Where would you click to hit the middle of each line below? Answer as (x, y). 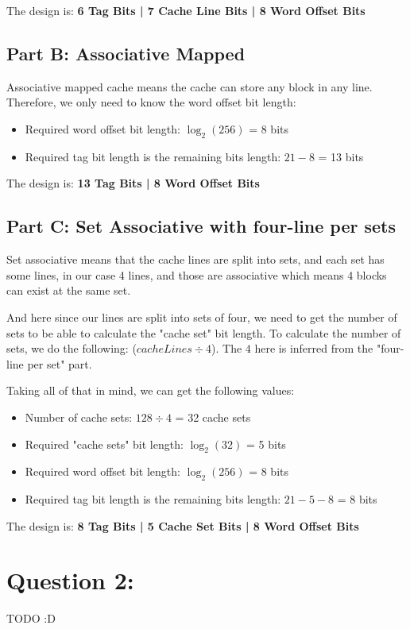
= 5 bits (266, 444)
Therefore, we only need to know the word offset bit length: (151, 102)
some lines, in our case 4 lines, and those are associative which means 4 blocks (197, 274)
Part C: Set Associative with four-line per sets (201, 226)
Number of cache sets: (79, 417)
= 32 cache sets (213, 417)
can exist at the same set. (69, 290)
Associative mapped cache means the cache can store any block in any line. (190, 86)
